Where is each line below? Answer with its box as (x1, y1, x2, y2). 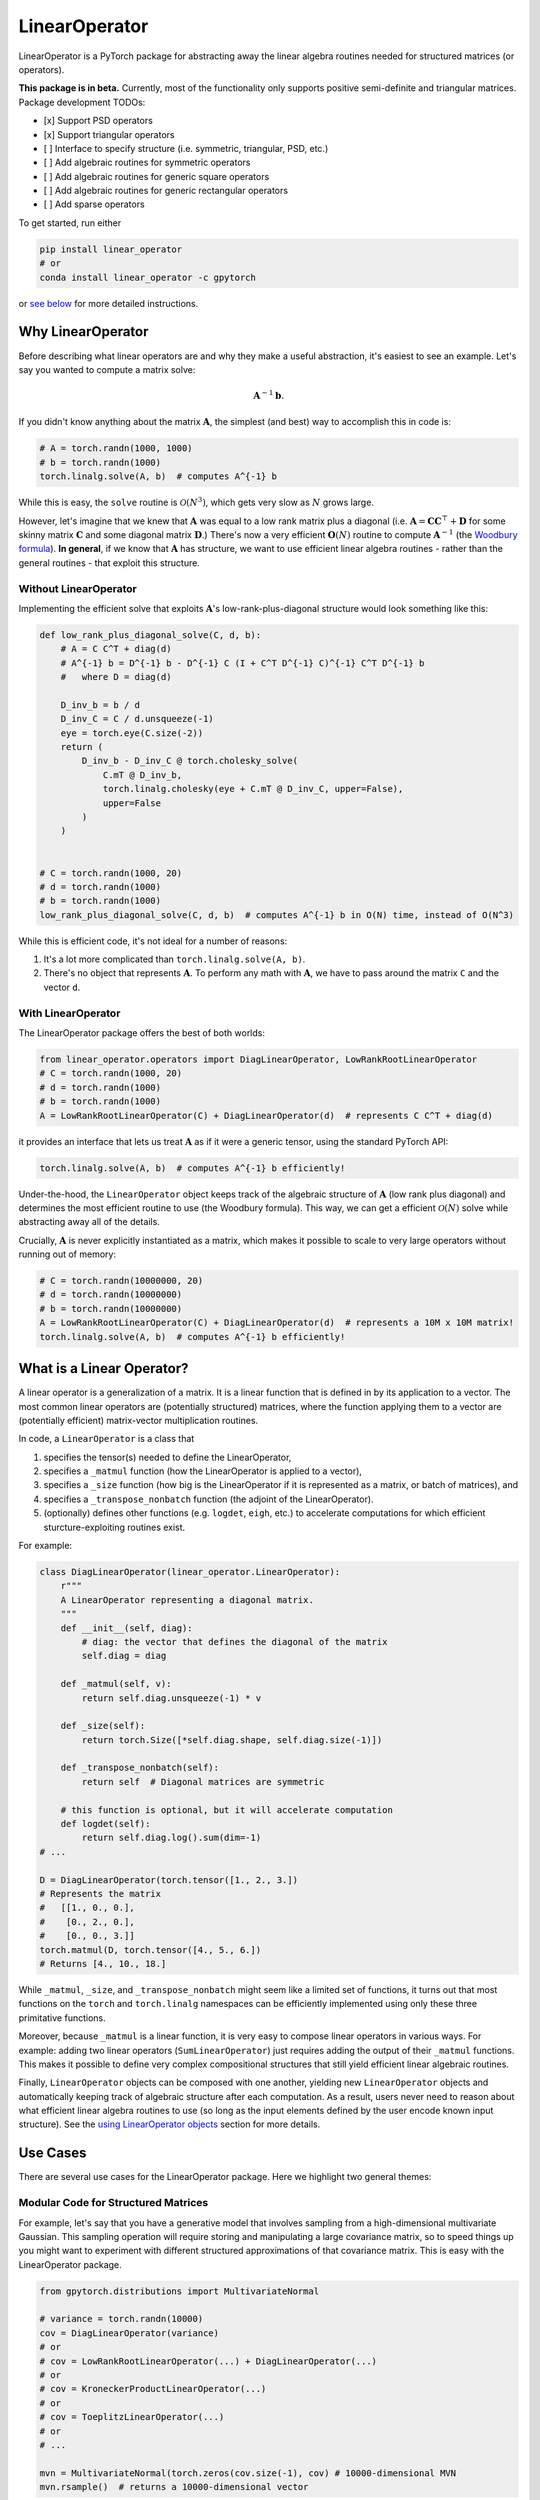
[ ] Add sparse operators (43, 198, 145, 210)
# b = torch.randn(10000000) (39, 1303, 183, 1314)
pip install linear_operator (39, 243, 183, 255)
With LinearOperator (18, 1006, 121, 1020)
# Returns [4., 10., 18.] (39, 1958, 167, 1969)
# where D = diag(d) (60, 671, 172, 683)
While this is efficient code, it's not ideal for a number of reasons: (18, 935, 288, 947)
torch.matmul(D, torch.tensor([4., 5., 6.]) (39, 1944, 262, 1955)
